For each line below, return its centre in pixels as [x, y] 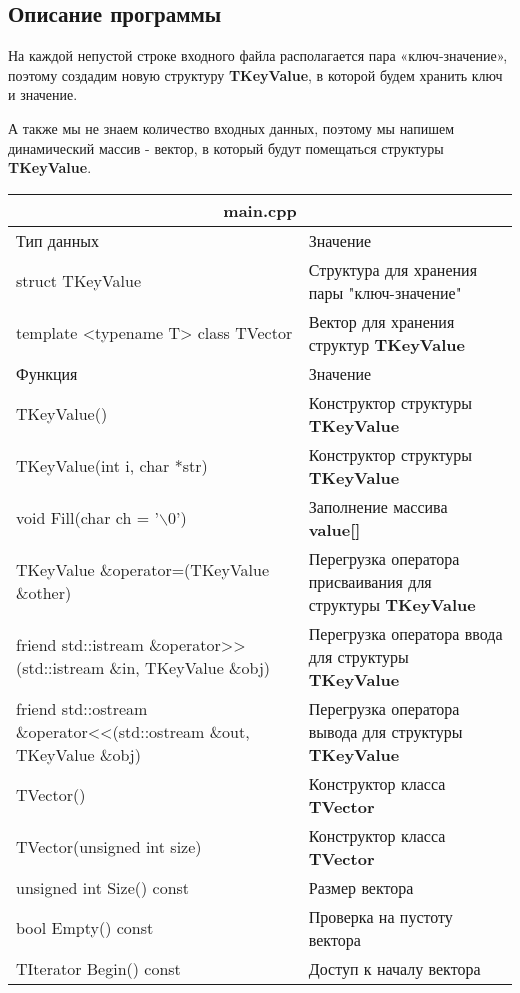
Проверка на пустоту [380, 916]
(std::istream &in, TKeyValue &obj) [143, 668]
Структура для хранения [393, 269]
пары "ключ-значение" [385, 292]
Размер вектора [361, 887]
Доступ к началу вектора [394, 968]
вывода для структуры [385, 731]
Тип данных [57, 240]
